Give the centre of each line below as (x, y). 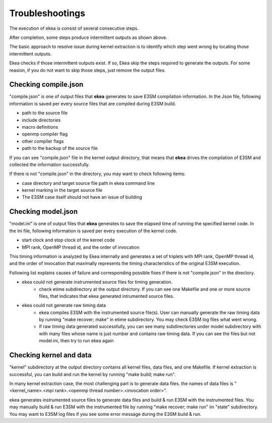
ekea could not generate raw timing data (64, 305)
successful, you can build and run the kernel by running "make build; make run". (92, 374)
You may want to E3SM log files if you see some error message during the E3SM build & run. (105, 414)
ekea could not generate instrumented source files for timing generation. (97, 282)
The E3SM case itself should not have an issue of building (82, 197)
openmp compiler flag (45, 134)
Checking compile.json (46, 85)
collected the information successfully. (50, 165)
